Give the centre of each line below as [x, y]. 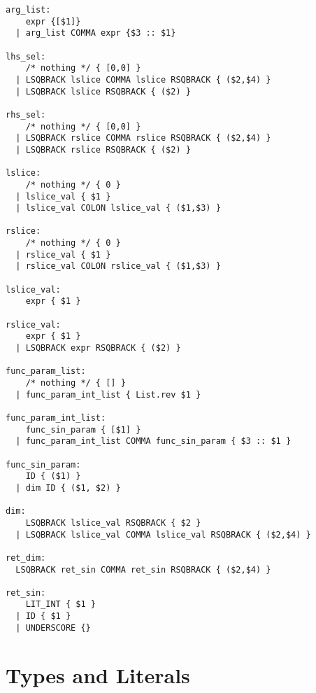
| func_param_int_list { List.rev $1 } [108, 394]
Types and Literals [98, 674]
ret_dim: [26, 558]
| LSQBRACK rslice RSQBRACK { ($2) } [103, 149]
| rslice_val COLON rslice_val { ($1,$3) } [118, 266]
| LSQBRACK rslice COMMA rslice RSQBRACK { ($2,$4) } [143, 138]
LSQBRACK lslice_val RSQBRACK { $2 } [113, 523]
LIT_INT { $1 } [60, 604]
